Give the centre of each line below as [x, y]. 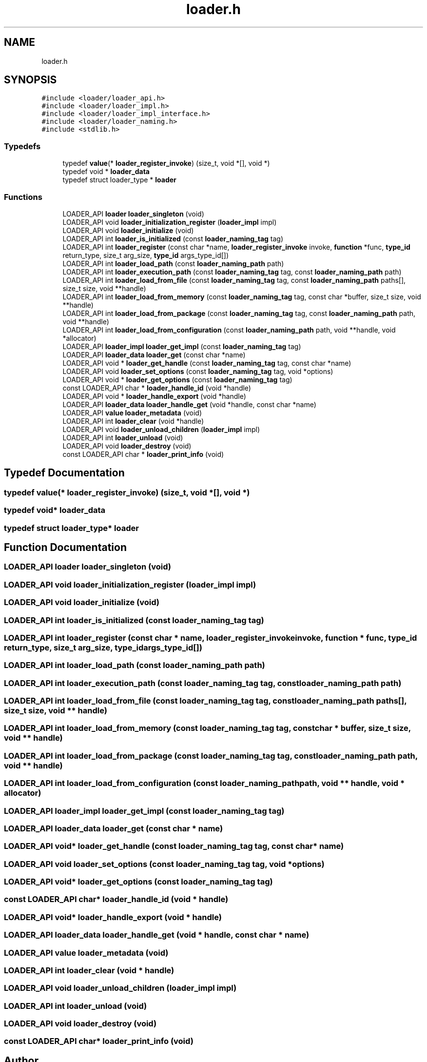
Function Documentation [65, 547]
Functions [23, 197]
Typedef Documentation [64, 473]
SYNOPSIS [30, 80]
